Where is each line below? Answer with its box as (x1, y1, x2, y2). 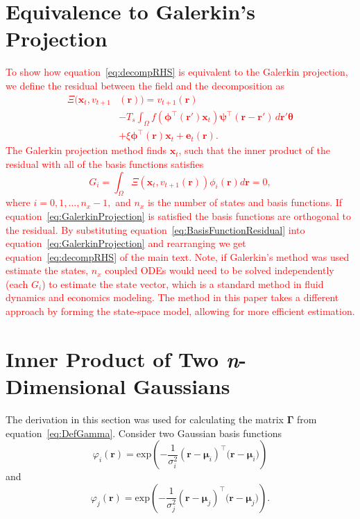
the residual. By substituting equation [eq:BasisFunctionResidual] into (6, 222, 305, 237)
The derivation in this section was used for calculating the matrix (6, 411, 284, 426)
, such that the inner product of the (178, 143, 330, 158)
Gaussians (133, 372, 230, 400)
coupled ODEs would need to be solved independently (105, 263, 334, 278)
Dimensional (6, 372, 126, 400)
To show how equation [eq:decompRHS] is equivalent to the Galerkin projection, (6, 65, 348, 79)
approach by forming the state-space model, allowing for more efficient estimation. (6, 304, 355, 318)
